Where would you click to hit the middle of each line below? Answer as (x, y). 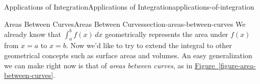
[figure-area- (237, 65)
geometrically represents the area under (166, 34)
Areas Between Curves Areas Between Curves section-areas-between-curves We (125, 24)
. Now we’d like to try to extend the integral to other (149, 45)
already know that (33, 34)
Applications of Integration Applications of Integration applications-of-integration (129, 7)
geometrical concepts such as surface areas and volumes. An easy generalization (128, 55)
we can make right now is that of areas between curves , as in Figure (110, 65)
